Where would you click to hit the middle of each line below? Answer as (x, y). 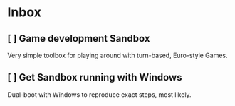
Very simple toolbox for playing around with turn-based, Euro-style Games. (117, 55)
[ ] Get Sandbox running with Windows (95, 77)
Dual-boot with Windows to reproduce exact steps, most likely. (99, 94)
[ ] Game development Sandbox (79, 39)
